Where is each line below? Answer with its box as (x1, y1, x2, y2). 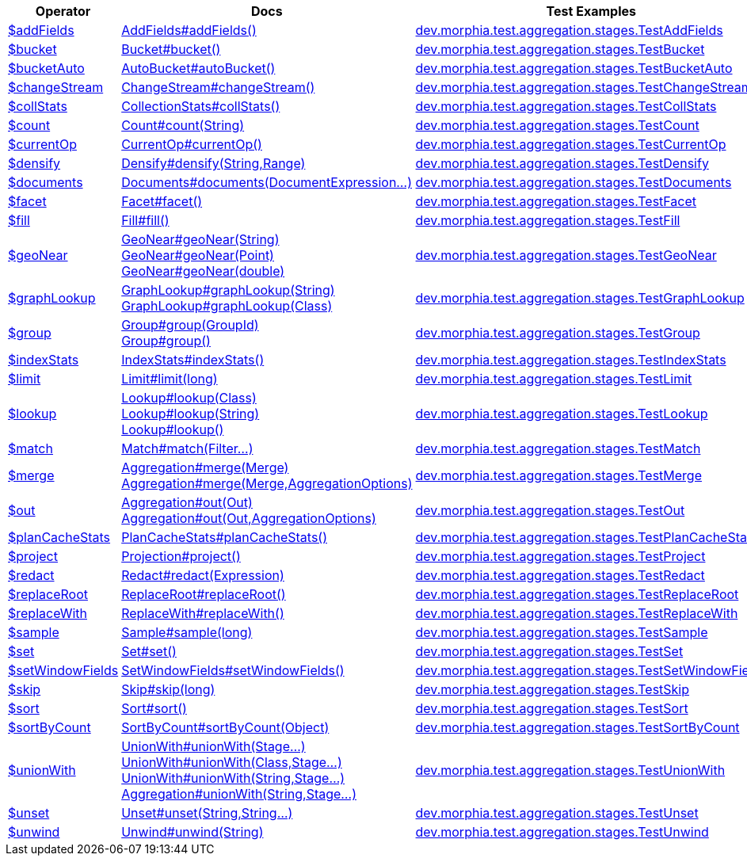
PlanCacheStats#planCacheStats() (121, 529, 327, 545)
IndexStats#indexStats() (121, 352, 265, 368)
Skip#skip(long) (121, 681, 215, 697)
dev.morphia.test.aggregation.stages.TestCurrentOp (415, 136, 726, 152)
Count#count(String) (121, 117, 245, 133)
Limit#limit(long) (121, 371, 218, 387)
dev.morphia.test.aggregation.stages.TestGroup (415, 325, 700, 341)
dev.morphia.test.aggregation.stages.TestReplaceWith (415, 605, 738, 621)
